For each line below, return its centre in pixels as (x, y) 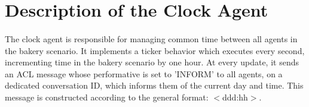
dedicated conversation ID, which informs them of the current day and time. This (154, 85)
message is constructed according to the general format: (107, 97)
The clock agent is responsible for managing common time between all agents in (151, 38)
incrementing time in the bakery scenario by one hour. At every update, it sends (152, 62)
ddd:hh (235, 97)
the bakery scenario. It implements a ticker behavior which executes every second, (155, 50)
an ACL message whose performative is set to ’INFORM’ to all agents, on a (144, 73)
